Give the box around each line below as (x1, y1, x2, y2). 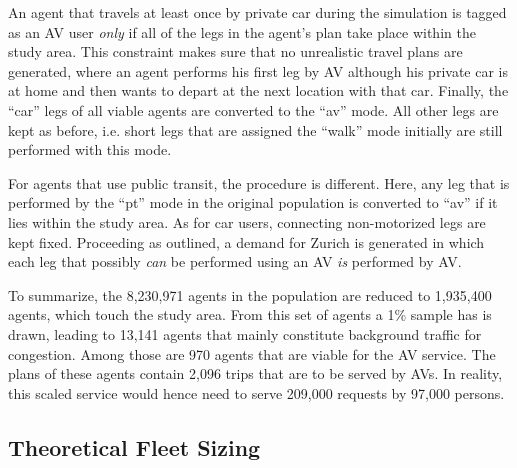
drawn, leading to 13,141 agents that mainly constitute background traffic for (8, 323, 482, 344)
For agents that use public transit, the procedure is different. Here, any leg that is (8, 172, 510, 193)
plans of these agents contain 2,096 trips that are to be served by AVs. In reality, (8, 363, 503, 384)
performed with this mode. (8, 139, 172, 160)
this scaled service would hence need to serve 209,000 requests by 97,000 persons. (8, 382, 505, 403)
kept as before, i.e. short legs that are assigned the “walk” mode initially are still (8, 119, 503, 140)
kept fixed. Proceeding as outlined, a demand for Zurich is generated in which (8, 231, 485, 252)
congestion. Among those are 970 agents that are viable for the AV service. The (8, 343, 496, 364)
